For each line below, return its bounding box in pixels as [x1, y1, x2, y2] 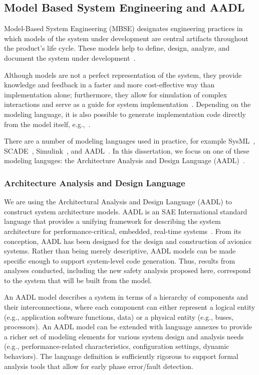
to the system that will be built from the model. [4, 275, 152, 285]
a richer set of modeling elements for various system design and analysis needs [4, 331, 244, 341]
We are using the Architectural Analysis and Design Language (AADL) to [4, 196, 232, 207]
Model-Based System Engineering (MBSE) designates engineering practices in [4, 23, 243, 34]
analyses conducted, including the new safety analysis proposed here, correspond [4, 265, 251, 276]
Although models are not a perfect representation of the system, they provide [4, 69, 242, 80]
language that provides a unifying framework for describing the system [4, 216, 221, 226]
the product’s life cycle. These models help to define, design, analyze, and [4, 43, 230, 53]
